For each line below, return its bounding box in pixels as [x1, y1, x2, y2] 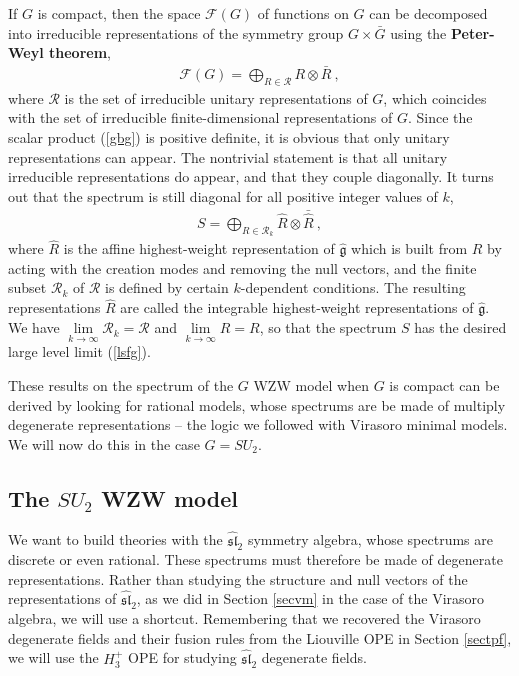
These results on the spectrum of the [8, 374, 234, 395]
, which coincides [383, 87, 487, 108]
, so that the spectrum [259, 317, 397, 338]
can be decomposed [369, 3, 488, 23]
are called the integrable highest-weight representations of [120, 297, 474, 318]
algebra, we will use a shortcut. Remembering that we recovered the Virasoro [8, 608, 481, 629]
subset [8, 277, 47, 298]
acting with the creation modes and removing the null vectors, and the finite [8, 257, 477, 278]
